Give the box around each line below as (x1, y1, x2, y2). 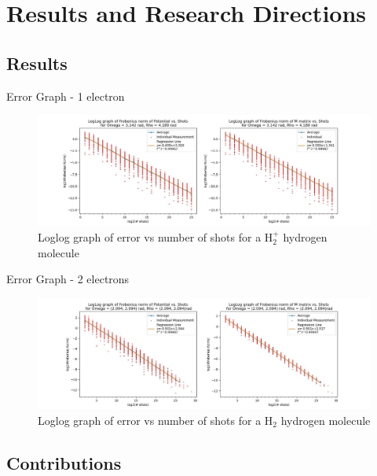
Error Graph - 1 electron (6, 87, 125, 104)
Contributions (6, 450, 122, 474)
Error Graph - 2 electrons (6, 271, 130, 287)
